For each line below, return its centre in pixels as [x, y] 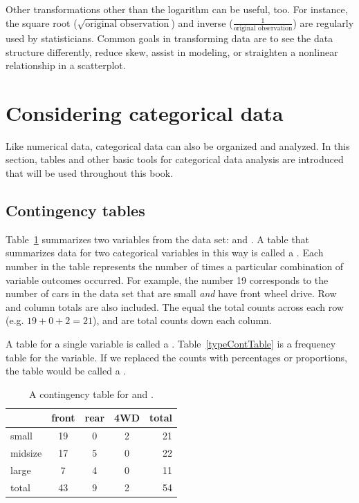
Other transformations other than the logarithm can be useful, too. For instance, [177, 9]
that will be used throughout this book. [90, 173]
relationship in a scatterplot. [66, 65]
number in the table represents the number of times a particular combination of [175, 266]
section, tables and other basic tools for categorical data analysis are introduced [175, 159]
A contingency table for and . [91, 393]
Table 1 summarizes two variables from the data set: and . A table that [158, 239]
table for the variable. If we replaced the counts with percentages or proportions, [177, 357]
